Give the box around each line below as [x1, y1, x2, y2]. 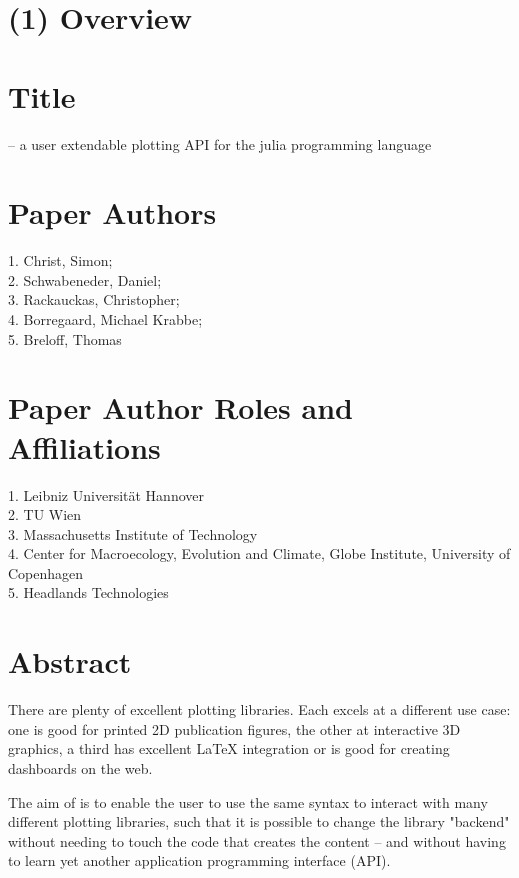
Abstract [8, 641, 132, 682]
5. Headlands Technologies [8, 582, 169, 603]
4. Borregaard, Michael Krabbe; [8, 309, 203, 329]
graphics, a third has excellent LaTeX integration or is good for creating [8, 738, 450, 759]
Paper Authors [8, 192, 217, 233]
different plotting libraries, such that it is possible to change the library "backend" [8, 811, 510, 832]
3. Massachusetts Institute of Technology [8, 523, 258, 544]
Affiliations [8, 426, 161, 467]
